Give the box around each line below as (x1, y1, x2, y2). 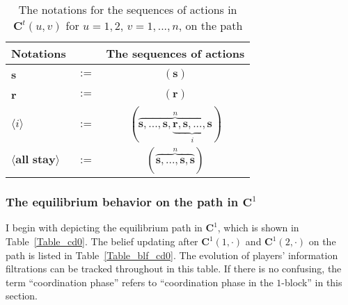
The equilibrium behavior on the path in (6, 193, 239, 211)
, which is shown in (217, 220, 299, 235)
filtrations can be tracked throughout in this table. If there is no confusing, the (6, 261, 342, 276)
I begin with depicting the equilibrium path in (6, 220, 203, 235)
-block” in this (281, 274, 342, 289)
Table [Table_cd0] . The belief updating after (6, 234, 198, 249)
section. (6, 288, 38, 303)
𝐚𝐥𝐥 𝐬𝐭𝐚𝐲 (15, 154, 56, 165)
